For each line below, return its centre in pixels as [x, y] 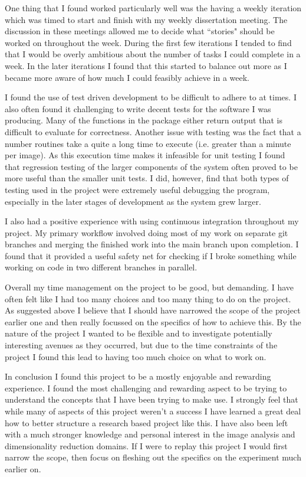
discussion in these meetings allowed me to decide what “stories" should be [140, 31]
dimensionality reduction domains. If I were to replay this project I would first [146, 445]
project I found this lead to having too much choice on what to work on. [136, 356]
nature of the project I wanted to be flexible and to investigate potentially [139, 333]
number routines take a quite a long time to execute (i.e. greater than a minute [148, 143]
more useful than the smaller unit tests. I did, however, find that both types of [147, 178]
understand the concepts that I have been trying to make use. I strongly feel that [152, 399]
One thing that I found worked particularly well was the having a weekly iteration [153, 8]
